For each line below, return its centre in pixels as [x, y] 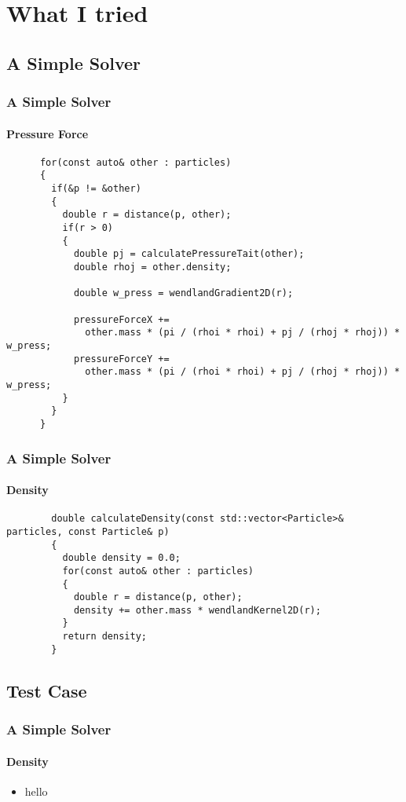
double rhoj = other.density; [152, 267]
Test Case [47, 690]
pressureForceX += [121, 319]
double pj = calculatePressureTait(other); [189, 254]
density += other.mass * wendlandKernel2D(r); [197, 610]
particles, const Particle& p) [88, 531]
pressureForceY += [121, 359]
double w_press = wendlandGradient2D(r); [183, 293]
